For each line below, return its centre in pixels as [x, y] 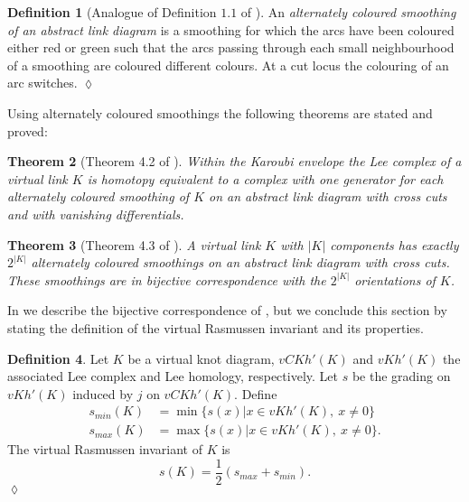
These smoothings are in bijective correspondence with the [167, 279]
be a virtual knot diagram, [201, 358]
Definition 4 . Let [58, 358]
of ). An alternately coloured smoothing [348, 12]
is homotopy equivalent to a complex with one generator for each [265, 178]
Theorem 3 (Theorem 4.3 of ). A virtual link [134, 244]
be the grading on [401, 376]
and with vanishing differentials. [96, 214]
